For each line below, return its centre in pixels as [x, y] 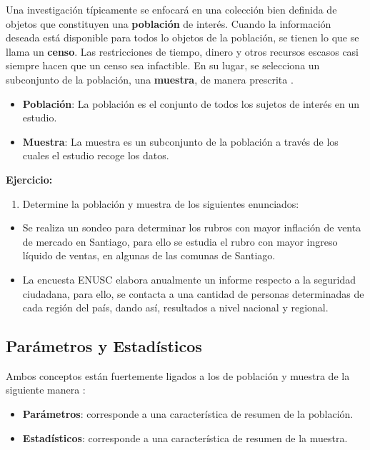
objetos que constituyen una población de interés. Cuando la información [169, 23]
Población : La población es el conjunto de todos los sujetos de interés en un [191, 103]
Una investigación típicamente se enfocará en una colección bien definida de [171, 9]
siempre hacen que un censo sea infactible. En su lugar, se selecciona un [163, 65]
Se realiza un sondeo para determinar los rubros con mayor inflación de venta [192, 227]
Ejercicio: [29, 179]
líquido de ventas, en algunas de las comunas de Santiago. [149, 255]
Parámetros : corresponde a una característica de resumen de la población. [188, 414]
